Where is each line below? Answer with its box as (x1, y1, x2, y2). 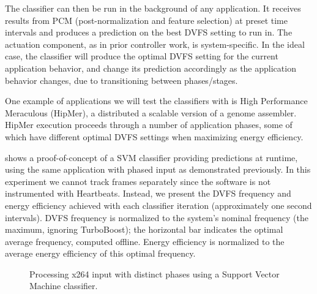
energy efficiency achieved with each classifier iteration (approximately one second (5, 198, 312, 211)
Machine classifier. (29, 279, 98, 292)
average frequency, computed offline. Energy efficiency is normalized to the (5, 235, 285, 247)
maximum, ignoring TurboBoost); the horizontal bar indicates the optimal (5, 223, 283, 236)
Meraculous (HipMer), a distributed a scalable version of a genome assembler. (5, 106, 297, 119)
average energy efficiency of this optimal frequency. (5, 247, 196, 260)
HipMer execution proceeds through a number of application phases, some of (5, 118, 293, 131)
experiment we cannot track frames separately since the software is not (5, 175, 271, 187)
